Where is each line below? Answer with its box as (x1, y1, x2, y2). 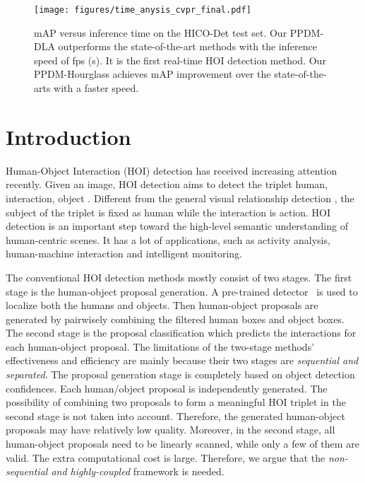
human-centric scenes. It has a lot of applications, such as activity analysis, (6, 232, 330, 247)
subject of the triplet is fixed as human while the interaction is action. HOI (6, 204, 331, 219)
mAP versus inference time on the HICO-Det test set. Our (34, 25, 287, 40)
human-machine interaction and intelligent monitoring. (6, 246, 242, 261)
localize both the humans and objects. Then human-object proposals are (6, 298, 318, 313)
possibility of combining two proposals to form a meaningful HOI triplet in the (6, 395, 346, 409)
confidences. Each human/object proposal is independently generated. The (6, 380, 328, 395)
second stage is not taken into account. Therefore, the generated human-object (6, 408, 345, 423)
